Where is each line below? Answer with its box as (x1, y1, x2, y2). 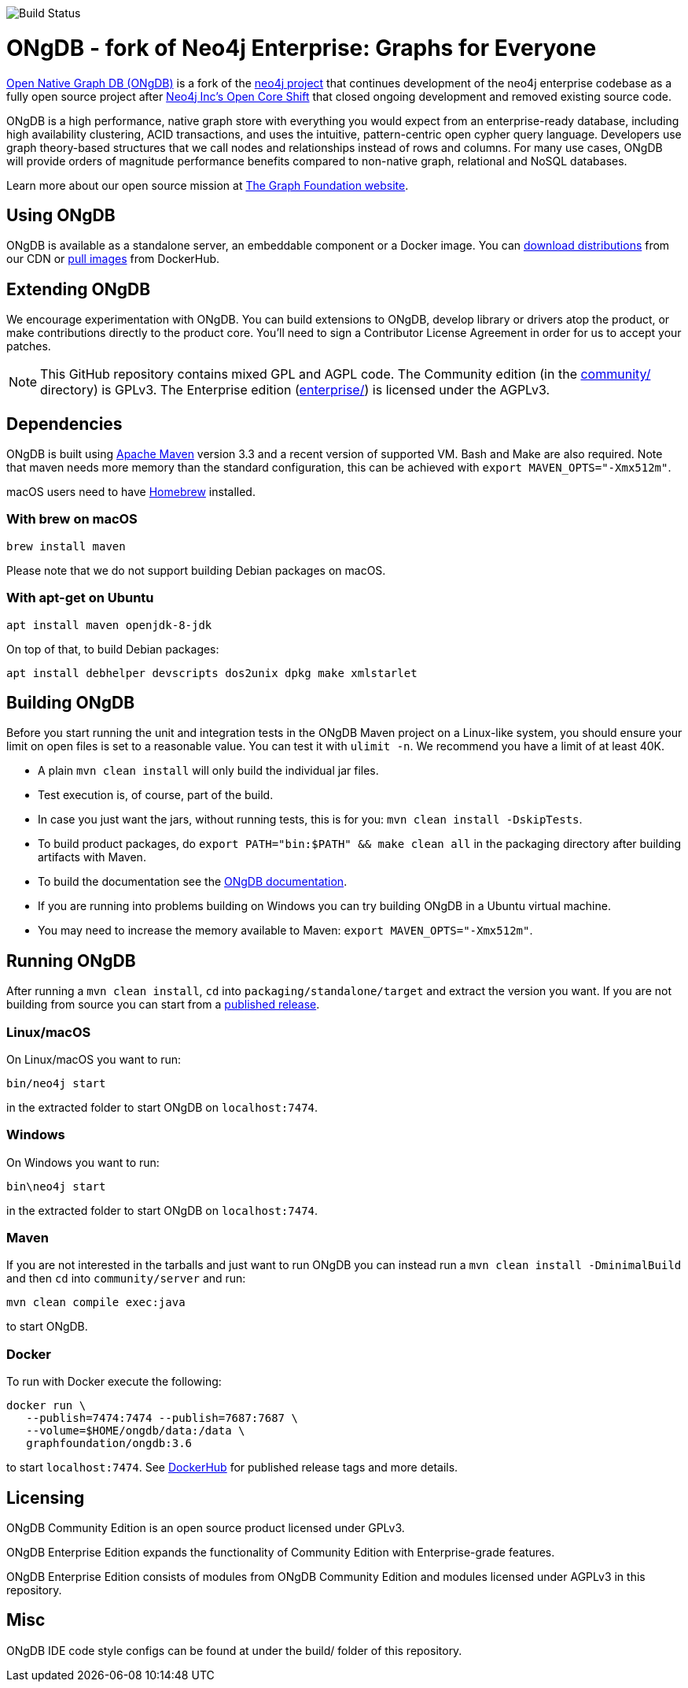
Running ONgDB (6, 950, 136, 971)
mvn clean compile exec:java (6, 1296, 186, 1309)
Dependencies (6, 413, 123, 434)
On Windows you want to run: (6, 1155, 160, 1169)
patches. (6, 339, 51, 354)
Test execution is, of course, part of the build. (38, 788, 274, 802)
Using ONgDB (6, 205, 116, 225)
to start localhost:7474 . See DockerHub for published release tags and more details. (6, 1460, 458, 1475)
